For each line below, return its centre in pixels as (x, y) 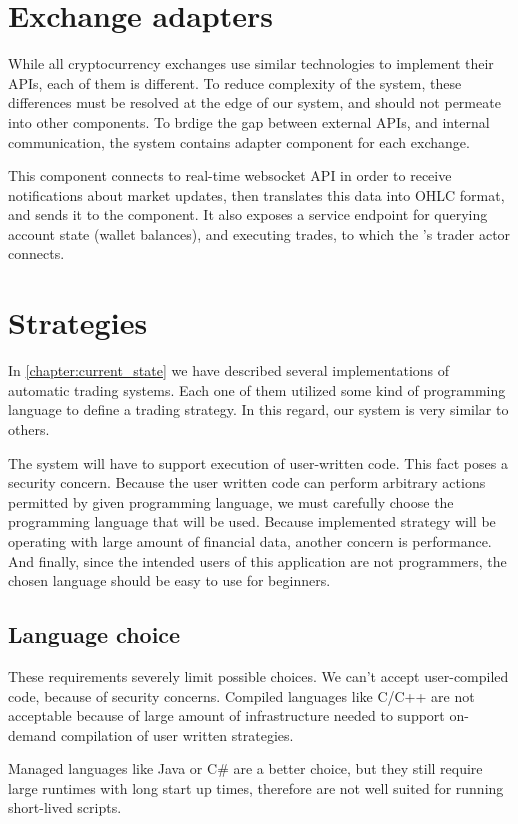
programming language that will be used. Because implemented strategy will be (252, 521)
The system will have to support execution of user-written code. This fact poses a (258, 462)
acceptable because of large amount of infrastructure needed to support (226, 715)
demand (32, 734)
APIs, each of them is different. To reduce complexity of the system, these (235, 82)
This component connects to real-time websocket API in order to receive (230, 175)
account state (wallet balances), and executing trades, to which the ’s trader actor (259, 233)
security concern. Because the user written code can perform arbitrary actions (247, 482)
